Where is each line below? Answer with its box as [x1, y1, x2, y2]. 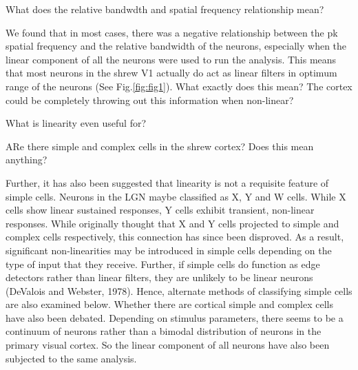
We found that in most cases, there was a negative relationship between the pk [6, 25, 338, 39]
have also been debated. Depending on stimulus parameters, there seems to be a [6, 310, 344, 325]
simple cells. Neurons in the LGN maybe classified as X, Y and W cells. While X [6, 189, 346, 203]
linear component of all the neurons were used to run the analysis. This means [6, 52, 337, 66]
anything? [6, 152, 48, 167]
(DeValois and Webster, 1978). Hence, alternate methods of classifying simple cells [6, 283, 352, 298]
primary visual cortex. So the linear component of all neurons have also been [6, 338, 330, 352]
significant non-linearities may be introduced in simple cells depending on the [6, 243, 332, 257]
